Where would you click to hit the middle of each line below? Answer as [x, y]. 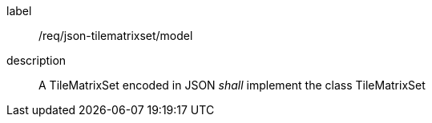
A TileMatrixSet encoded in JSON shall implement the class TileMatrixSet [232, 85]
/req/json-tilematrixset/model [116, 36]
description [36, 60]
